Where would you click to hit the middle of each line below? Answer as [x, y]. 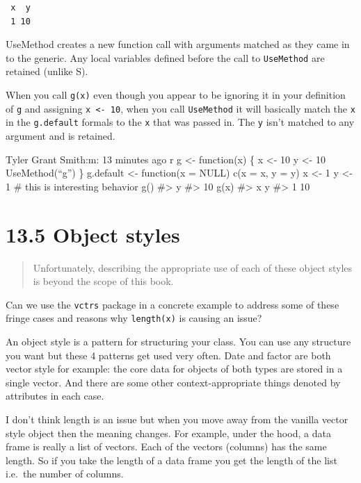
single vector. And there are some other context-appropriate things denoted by [173, 382]
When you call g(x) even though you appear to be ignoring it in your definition [176, 95]
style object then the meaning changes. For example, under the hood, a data [168, 433]
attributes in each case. [55, 396]
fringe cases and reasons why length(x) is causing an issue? [134, 318]
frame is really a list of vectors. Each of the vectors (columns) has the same [166, 447]
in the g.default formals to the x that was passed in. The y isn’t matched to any [180, 122]
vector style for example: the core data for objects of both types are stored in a [174, 369]
